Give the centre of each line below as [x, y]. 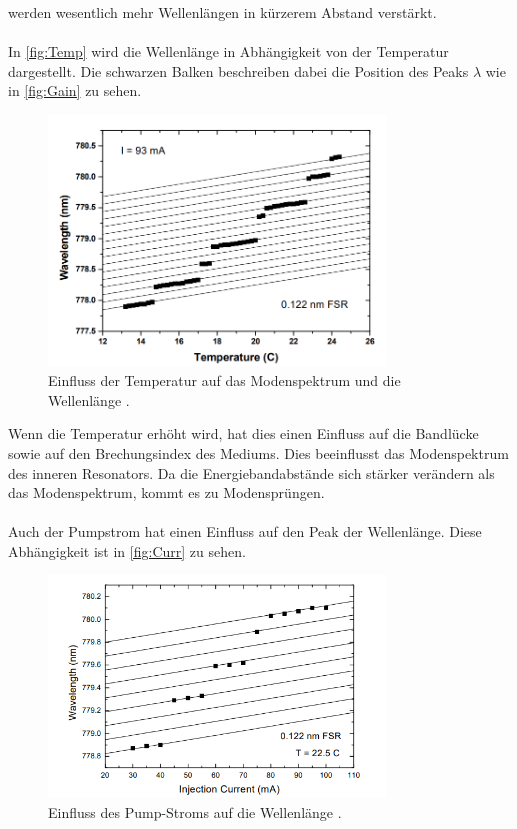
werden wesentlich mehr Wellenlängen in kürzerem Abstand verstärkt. [222, 12]
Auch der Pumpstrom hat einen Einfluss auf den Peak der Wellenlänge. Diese [245, 531]
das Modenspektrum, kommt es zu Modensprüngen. [166, 492]
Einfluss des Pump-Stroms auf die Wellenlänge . [195, 812]
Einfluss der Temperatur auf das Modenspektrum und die [224, 380]
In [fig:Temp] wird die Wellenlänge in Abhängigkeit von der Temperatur [228, 51]
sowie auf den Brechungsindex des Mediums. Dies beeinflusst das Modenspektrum [258, 452]
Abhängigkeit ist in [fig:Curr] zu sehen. [127, 550]
